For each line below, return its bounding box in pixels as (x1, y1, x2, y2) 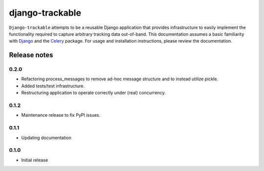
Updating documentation (21, 135, 72, 141)
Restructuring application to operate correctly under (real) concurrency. (21, 90, 166, 96)
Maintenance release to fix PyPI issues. (21, 112, 100, 118)
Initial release (21, 157, 48, 163)
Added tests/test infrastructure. (21, 83, 85, 89)
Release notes (9, 51, 53, 59)
